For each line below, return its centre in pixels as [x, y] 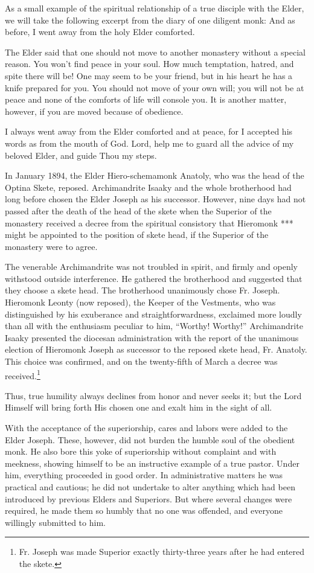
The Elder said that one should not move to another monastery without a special [155, 52]
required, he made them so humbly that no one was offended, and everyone [144, 511]
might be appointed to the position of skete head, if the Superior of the [137, 235]
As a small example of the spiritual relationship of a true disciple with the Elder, [155, 8]
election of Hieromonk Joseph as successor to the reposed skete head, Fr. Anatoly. [156, 349]
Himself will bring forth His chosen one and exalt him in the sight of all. [139, 407]
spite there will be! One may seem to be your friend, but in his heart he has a [149, 75]
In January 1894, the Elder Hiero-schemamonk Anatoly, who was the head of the [155, 175]
